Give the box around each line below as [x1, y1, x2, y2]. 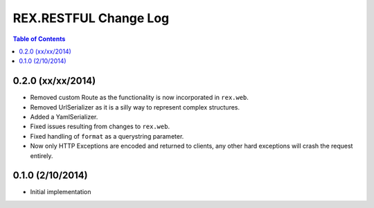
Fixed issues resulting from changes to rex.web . [30, 122, 170, 131]
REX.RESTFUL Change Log [12, 10, 170, 26]
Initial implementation [30, 188, 91, 196]
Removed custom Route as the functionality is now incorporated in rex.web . [30, 94, 249, 102]
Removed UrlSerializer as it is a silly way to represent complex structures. [30, 103, 240, 111]
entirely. [30, 151, 53, 159]
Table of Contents [12, 35, 66, 43]
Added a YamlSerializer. [30, 113, 98, 121]
